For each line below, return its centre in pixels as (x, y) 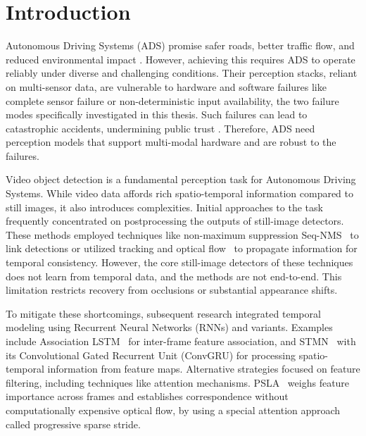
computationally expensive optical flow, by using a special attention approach (173, 410)
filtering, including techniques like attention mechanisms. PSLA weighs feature (178, 382)
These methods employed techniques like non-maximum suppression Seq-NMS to (182, 234)
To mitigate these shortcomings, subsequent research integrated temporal (163, 313)
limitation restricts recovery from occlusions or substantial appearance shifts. (172, 290)
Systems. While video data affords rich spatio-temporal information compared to (180, 193)
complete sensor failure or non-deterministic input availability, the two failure (172, 100)
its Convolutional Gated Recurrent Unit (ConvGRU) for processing (151, 355)
